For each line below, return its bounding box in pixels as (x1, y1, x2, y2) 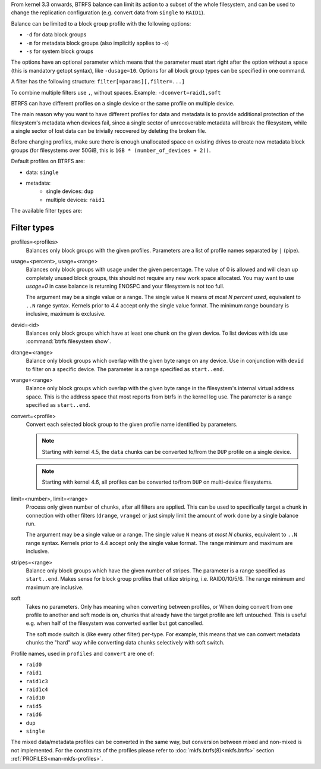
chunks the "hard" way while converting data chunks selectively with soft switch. (26, 639, 225, 646)
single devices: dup (46, 188, 94, 195)
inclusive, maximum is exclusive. (26, 310, 106, 317)
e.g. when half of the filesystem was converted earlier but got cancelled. (26, 619, 204, 627)
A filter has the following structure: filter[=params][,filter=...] (11, 78, 185, 85)
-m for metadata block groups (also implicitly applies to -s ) (26, 39, 169, 46)
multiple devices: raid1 (46, 196, 105, 203)
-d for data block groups (26, 31, 87, 38)
